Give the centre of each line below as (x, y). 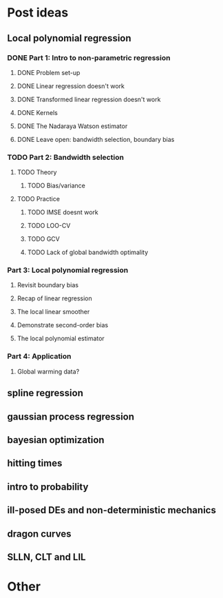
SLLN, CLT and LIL (46, 557)
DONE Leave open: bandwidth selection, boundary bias (96, 139)
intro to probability (48, 487)
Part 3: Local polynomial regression (68, 270)
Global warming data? (48, 371)
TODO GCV (44, 239)
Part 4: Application (39, 356)
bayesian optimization (56, 440)
